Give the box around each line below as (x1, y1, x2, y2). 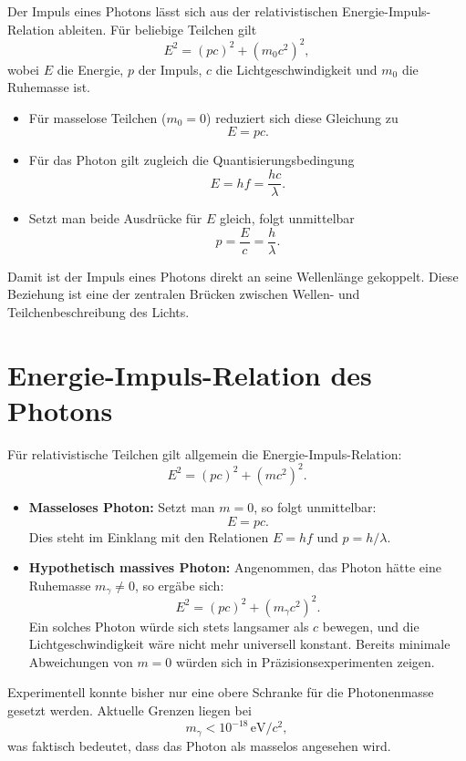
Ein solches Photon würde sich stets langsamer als (28, 616, 309, 635)
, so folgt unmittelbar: (254, 497, 377, 516)
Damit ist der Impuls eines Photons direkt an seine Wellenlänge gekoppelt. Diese (7, 266, 459, 285)
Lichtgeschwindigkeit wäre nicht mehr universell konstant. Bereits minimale (28, 634, 450, 653)
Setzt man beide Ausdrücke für (28, 209, 202, 228)
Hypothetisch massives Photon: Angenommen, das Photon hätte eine (28, 558, 441, 577)
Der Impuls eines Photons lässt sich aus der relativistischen (7, 2, 338, 20)
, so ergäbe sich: (134, 575, 224, 594)
